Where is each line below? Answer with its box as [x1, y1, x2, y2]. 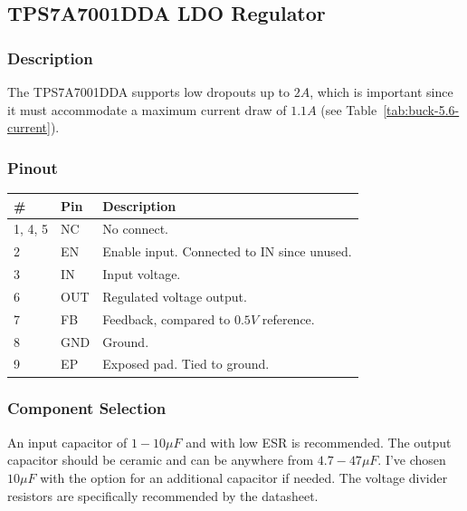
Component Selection [7, 397, 167, 419]
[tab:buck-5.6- [383, 100, 460, 119]
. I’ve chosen [377, 450, 446, 469]
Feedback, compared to [102, 309, 231, 328]
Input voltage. [102, 265, 181, 284]
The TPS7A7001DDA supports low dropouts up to [7, 82, 291, 101]
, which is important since [310, 82, 453, 101]
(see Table [320, 100, 377, 119]
